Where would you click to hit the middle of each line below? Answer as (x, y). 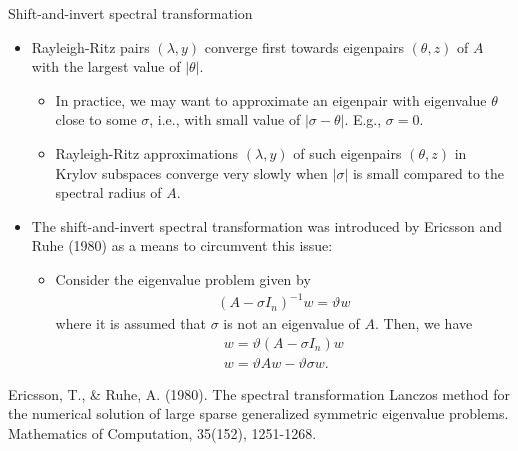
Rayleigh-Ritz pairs (90, 46)
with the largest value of (106, 66)
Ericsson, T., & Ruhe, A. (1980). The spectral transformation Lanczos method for (259, 393)
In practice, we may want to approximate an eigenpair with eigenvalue (271, 99)
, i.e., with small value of (225, 119)
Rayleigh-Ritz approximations (147, 152)
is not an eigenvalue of (291, 323)
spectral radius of (108, 192)
